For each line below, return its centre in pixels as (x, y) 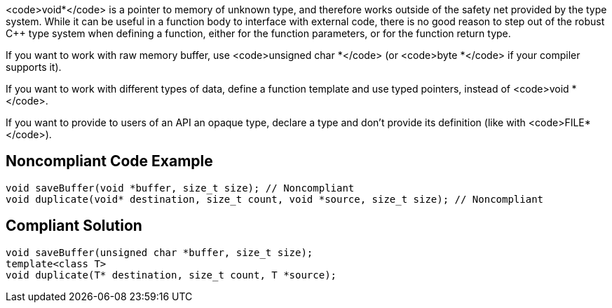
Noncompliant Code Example (109, 161)
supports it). (34, 67)
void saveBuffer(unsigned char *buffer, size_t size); (159, 252)
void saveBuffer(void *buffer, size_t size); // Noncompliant (180, 188)
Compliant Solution (74, 226)
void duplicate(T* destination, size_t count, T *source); (171, 275)
